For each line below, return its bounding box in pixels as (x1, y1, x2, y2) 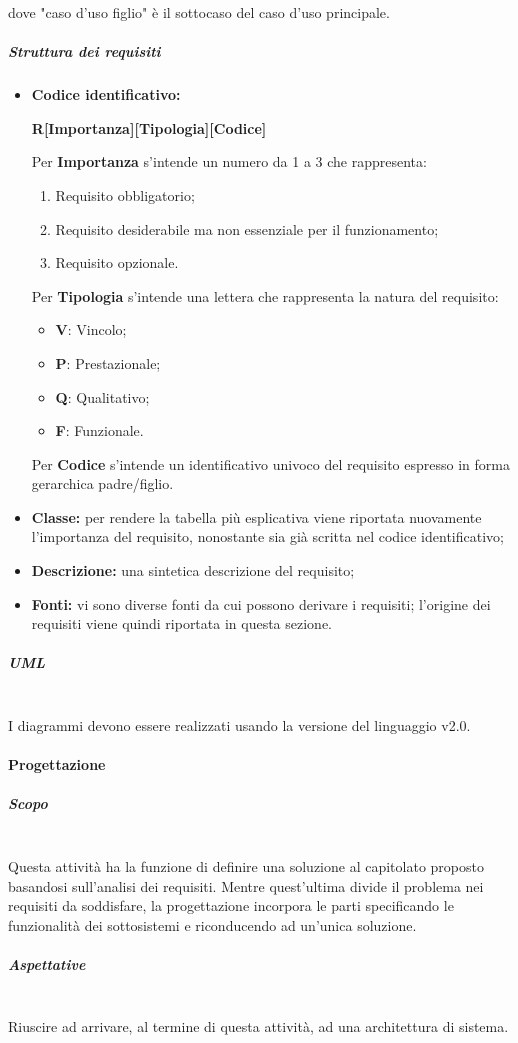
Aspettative (8, 953, 86, 974)
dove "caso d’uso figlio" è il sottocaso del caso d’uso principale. (8, 2, 390, 22)
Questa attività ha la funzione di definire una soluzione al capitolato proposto (8, 855, 484, 876)
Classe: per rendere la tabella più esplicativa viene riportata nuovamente (31, 506, 482, 527)
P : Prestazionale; (55, 352, 161, 373)
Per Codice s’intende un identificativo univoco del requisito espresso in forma (31, 453, 510, 474)
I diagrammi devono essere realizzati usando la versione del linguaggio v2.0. (8, 715, 471, 735)
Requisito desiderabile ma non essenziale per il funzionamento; (55, 218, 439, 239)
